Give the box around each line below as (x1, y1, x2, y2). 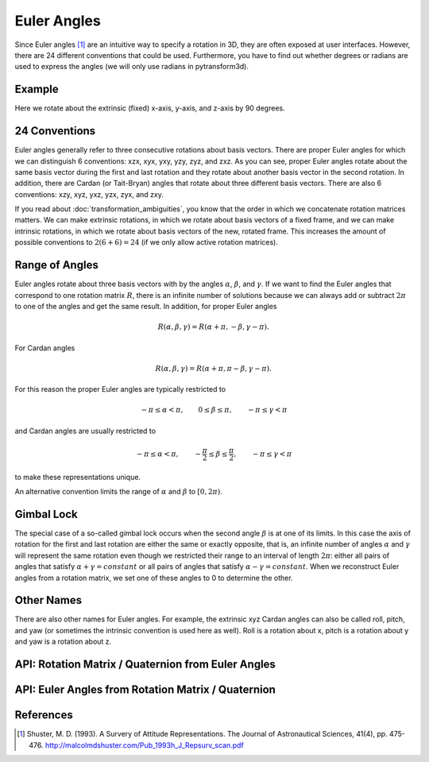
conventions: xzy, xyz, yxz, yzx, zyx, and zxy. (14, 189, 164, 199)
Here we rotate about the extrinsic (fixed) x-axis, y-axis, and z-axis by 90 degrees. (14, 103, 285, 113)
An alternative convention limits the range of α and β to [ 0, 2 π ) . (14, 487, 222, 497)
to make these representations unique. (14, 472, 141, 482)
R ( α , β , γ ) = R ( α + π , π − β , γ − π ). (155, 364, 272, 373)
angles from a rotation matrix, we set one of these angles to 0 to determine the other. (14, 573, 293, 582)
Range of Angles (14, 258, 99, 272)
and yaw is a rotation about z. (14, 636, 112, 647)
